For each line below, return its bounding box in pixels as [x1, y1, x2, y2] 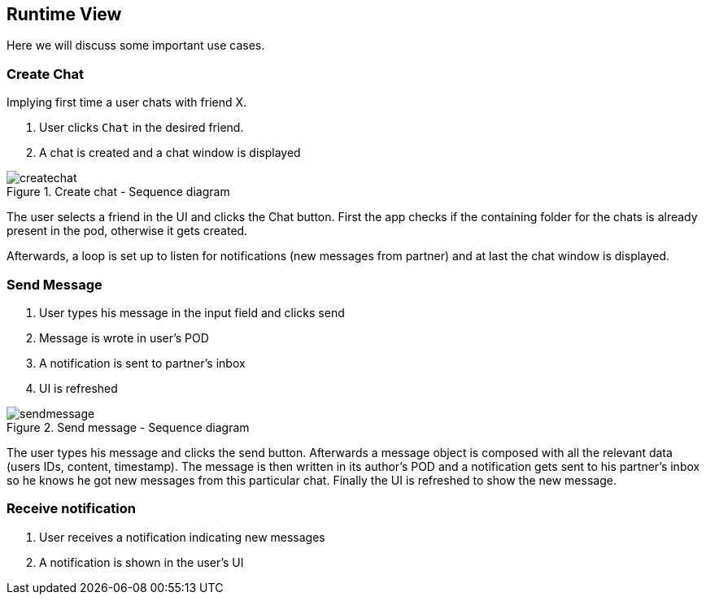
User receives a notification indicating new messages [39, 529, 325, 544]
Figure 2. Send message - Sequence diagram [7, 420, 250, 434]
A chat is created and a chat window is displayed [39, 146, 301, 160]
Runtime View [7, 4, 122, 24]
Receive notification [7, 500, 136, 517]
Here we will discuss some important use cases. [7, 38, 265, 53]
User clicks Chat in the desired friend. [39, 120, 244, 135]
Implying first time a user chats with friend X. [7, 95, 247, 110]
